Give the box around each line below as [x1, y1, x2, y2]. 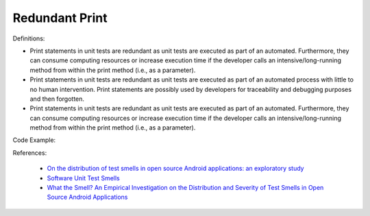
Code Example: [12, 136, 56, 144]
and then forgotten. [29, 95, 85, 103]
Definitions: [12, 34, 45, 43]
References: [12, 148, 47, 157]
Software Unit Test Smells [47, 173, 120, 182]
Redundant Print [12, 10, 108, 25]
